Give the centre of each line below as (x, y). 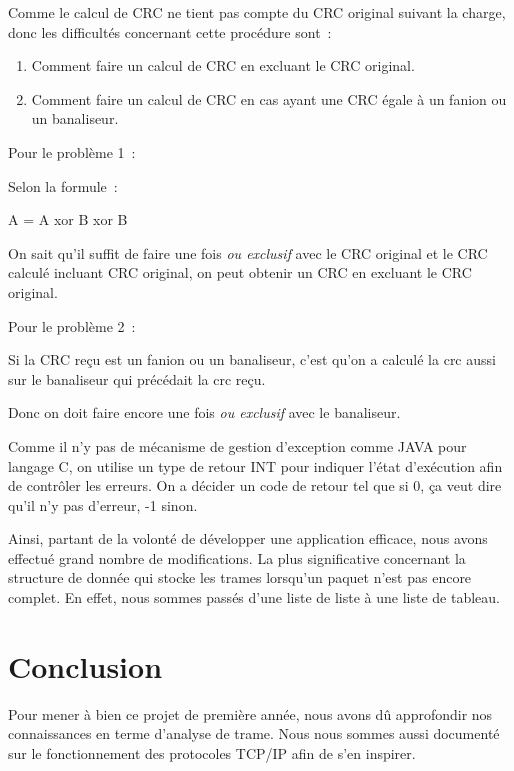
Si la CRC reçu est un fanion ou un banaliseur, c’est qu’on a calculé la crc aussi (252, 359)
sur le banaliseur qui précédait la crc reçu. (137, 378)
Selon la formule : (63, 185)
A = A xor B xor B (68, 219)
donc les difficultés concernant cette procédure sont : (170, 31)
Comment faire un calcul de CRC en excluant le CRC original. (223, 65)
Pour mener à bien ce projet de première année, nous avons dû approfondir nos (250, 713)
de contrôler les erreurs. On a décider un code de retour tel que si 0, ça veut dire (255, 485)
